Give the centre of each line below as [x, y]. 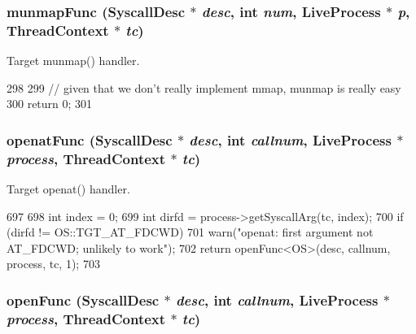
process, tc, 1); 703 [53, 264]
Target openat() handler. [68, 189]
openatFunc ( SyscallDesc [90, 139]
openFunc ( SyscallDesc [83, 299]
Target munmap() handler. [73, 61]
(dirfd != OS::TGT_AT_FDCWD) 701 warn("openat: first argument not [190, 232]
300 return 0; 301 [50, 104]
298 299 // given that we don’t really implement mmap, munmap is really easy [204, 87]
